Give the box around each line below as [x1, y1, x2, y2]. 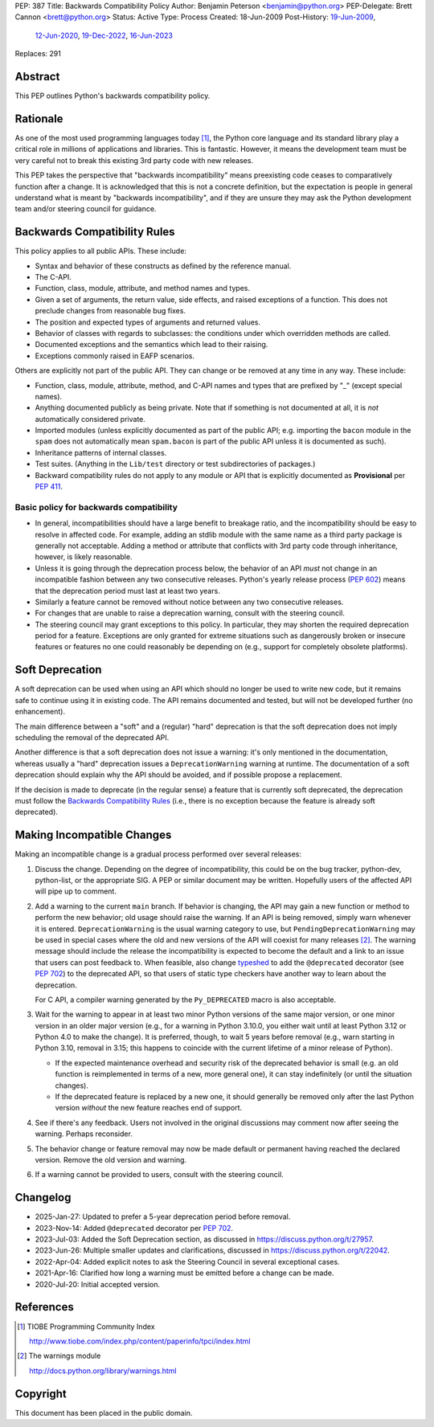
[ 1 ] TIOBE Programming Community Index [17, 1322, 156, 1331]
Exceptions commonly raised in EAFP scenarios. [35, 350, 194, 361]
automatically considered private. [35, 414, 146, 423]
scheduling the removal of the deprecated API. [14, 732, 170, 742]
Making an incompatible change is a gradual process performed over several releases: [14, 849, 301, 859]
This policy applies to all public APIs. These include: [14, 246, 186, 256]
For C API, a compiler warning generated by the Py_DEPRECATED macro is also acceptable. [35, 995, 337, 1004]
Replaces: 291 [14, 49, 62, 59]
